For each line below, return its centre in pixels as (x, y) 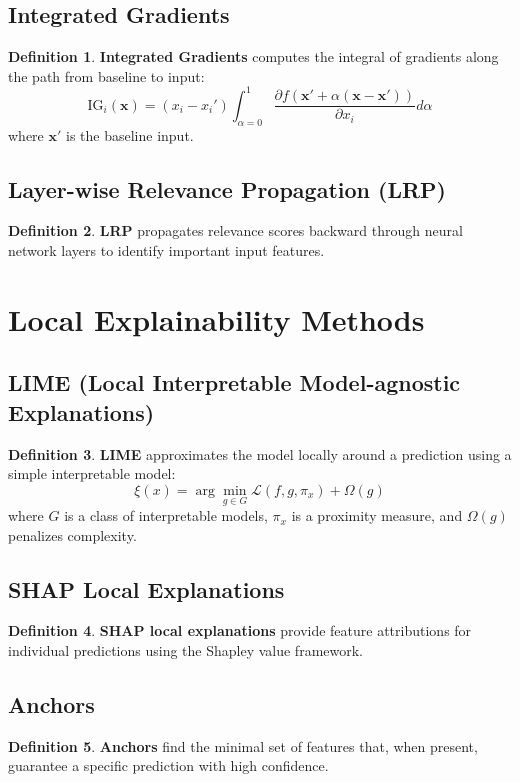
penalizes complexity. (72, 534)
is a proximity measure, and (377, 515)
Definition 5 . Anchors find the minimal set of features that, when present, (243, 745)
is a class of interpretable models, (166, 515)
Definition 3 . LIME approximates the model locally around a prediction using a (260, 453)
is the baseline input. (130, 134)
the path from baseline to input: (106, 75)
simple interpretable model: (92, 473)
